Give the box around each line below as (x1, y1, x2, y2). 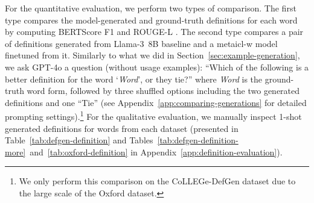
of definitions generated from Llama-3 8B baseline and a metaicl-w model (5, 37, 278, 49)
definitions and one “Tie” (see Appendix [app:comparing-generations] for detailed (5, 96, 307, 108)
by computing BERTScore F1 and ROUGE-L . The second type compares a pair (5, 25, 304, 38)
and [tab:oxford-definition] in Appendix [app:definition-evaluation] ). (30, 145, 283, 158)
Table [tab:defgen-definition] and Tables (5, 134, 153, 146)
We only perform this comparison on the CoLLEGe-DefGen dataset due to (19, 175, 296, 187)
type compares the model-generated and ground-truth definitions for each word (5, 13, 298, 26)
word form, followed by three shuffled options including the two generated (27, 84, 300, 97)
